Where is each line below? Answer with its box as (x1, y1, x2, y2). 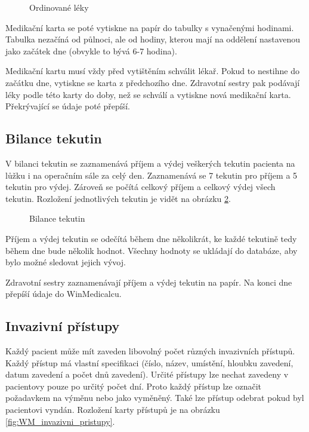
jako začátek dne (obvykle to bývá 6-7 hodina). (5, 44, 177, 57)
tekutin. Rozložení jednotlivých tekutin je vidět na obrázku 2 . (5, 192, 231, 204)
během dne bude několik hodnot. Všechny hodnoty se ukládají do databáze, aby (5, 244, 298, 256)
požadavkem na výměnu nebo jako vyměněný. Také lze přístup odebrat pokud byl (5, 391, 304, 404)
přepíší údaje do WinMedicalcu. (5, 287, 122, 300)
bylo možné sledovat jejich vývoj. (5, 256, 126, 268)
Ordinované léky (29, 1, 89, 13)
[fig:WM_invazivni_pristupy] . (5, 415, 115, 427)
